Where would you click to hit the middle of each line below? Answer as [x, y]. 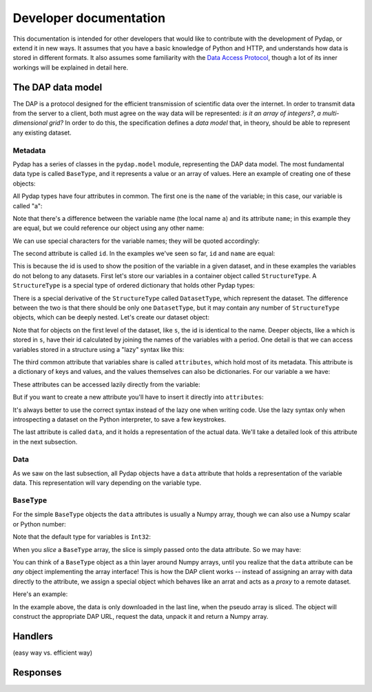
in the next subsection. [45, 442]
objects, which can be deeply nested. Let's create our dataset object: [111, 317]
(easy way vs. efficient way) [53, 653]
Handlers [33, 636]
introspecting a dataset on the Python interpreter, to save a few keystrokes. [120, 419]
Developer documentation [89, 18]
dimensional [30, 123]
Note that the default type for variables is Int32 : [82, 537]
